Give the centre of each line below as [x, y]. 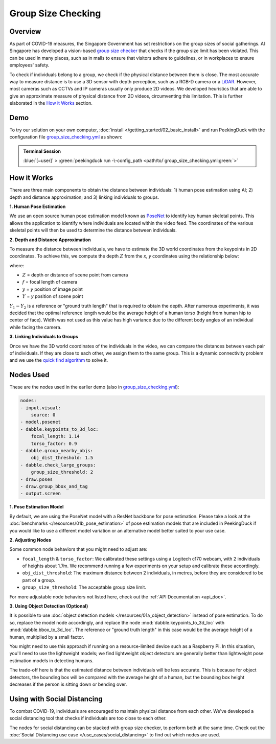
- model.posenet [41, 422]
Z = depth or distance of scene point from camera [75, 275]
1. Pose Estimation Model [37, 507]
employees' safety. [29, 65]
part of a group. [39, 580]
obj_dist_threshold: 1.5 [62, 458]
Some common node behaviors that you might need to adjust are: [78, 549]
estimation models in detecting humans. [52, 660]
